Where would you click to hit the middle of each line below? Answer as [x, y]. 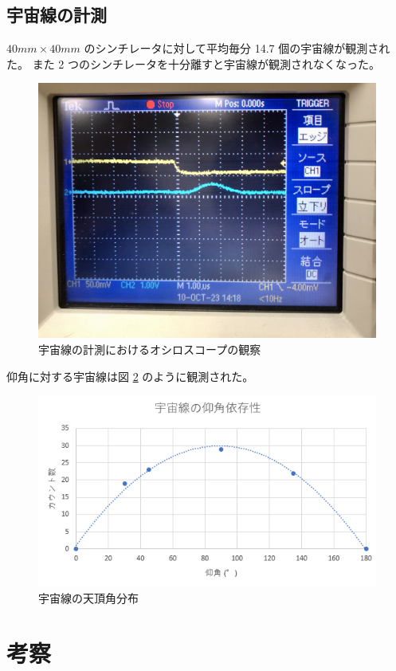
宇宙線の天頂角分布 [88, 598]
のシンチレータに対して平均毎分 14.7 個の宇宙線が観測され [237, 48]
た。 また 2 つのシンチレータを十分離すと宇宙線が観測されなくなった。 [193, 63]
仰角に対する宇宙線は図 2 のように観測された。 [130, 376]
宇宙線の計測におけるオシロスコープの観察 [150, 349]
